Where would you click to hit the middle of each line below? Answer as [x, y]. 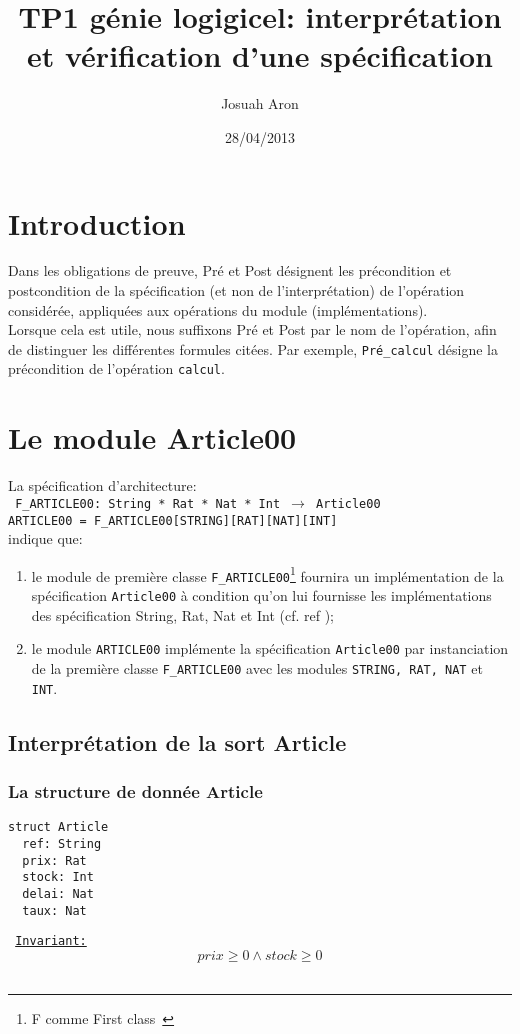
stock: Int [58, 877]
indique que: [45, 538]
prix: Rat [54, 860]
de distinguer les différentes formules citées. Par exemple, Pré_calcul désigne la [253, 348]
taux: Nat [54, 910]
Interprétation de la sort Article [177, 741]
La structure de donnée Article [135, 790]
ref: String [62, 843]
